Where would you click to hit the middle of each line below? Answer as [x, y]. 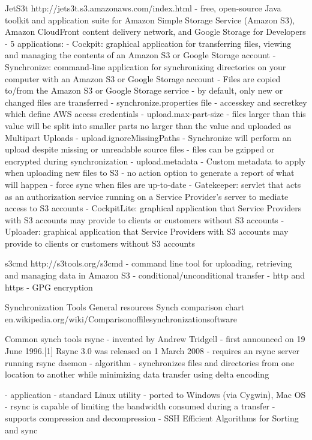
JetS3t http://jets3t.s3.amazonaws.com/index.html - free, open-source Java [143, 8]
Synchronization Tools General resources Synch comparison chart [125, 307]
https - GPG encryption [49, 287]
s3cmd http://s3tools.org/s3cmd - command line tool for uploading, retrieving [148, 263]
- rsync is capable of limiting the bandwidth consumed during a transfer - [140, 406]
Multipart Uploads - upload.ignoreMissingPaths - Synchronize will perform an [148, 137]
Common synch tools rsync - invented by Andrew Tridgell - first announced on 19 [155, 339]
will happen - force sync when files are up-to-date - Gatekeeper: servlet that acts [153, 184]
